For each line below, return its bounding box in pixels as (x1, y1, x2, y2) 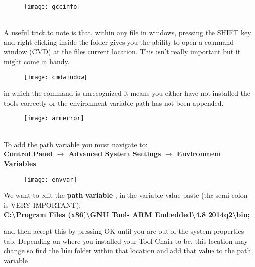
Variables (4, 158, 36, 168)
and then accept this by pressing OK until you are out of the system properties (4, 226, 244, 236)
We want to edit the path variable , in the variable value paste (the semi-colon (4, 190, 248, 200)
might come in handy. (4, 56, 70, 67)
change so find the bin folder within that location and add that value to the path (4, 245, 251, 256)
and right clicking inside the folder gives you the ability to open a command (4, 37, 234, 47)
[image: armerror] (24, 115, 84, 122)
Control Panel (4, 149, 53, 159)
